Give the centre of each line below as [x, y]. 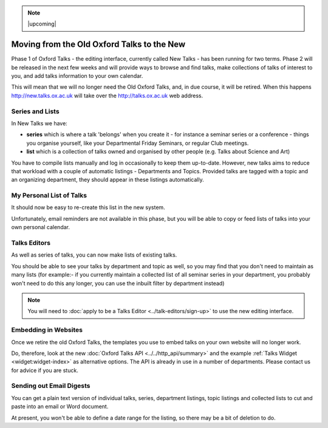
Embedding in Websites [47, 330]
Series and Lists [36, 111]
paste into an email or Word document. [60, 407]
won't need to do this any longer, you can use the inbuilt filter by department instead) [118, 283]
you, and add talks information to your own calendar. [77, 76]
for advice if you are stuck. [45, 370]
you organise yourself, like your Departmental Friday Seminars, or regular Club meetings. [138, 143]
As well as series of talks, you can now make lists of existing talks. [94, 255]
